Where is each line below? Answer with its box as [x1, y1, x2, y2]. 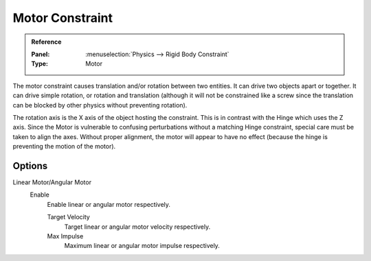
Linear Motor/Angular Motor [12, 178, 92, 186]
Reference [31, 38, 62, 46]
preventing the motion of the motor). [12, 142, 116, 151]
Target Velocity [47, 213, 91, 221]
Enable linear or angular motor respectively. [47, 200, 171, 208]
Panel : [31, 50, 50, 58]
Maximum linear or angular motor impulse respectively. [64, 242, 220, 250]
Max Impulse [47, 232, 84, 240]
